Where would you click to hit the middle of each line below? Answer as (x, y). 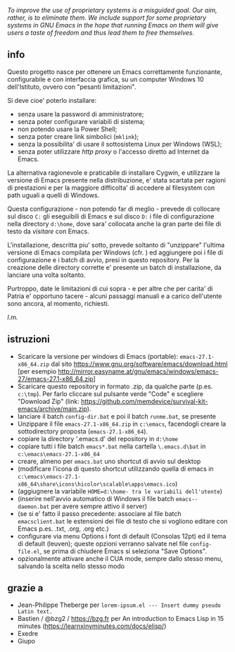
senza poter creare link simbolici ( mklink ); (78, 136)
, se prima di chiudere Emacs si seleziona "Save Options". (123, 551)
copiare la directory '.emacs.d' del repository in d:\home (97, 438)
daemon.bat (33, 507)
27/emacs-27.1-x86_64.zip (55, 379)
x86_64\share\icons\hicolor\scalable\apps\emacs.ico (96, 484)
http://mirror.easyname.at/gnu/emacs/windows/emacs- (139, 371)
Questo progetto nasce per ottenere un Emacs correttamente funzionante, (115, 72)
